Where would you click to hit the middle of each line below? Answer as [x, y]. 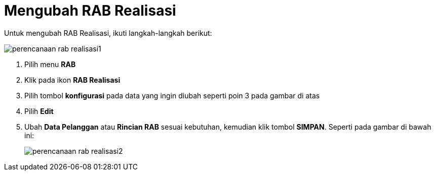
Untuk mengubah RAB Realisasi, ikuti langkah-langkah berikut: [108, 33]
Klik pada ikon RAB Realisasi [72, 80]
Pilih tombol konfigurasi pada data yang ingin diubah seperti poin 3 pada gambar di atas [172, 95]
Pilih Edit [39, 111]
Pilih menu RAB [50, 64]
